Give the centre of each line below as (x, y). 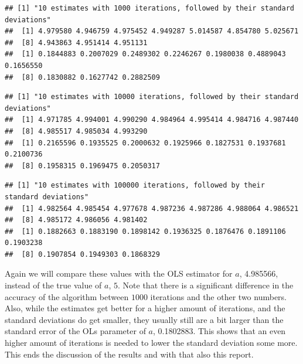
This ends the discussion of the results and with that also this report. (129, 354)
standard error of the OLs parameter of (75, 331)
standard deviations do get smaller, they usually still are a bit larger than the (144, 319)
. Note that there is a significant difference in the (206, 285)
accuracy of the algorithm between (67, 296)
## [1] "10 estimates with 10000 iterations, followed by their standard (152, 97)
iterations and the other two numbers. (219, 296)
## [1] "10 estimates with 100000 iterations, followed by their (135, 186)
